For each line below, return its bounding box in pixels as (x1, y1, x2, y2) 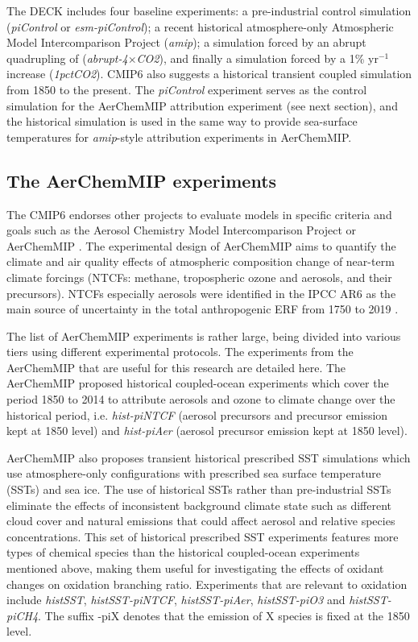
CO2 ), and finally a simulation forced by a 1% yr (136, 49, 379, 66)
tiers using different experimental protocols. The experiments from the (6, 343, 354, 360)
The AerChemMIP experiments (6, 168, 277, 193)
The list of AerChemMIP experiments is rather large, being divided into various (6, 327, 401, 344)
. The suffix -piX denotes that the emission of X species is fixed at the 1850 (38, 607, 410, 623)
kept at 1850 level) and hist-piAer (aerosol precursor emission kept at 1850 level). (6, 422, 408, 439)
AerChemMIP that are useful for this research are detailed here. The (6, 358, 346, 375)
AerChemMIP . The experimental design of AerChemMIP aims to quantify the (6, 237, 396, 254)
